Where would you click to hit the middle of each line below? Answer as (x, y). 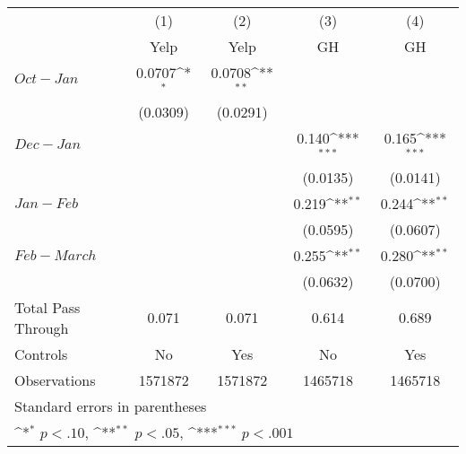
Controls (41, 354)
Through (42, 327)
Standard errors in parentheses (111, 406)
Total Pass (47, 307)
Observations (55, 380)
